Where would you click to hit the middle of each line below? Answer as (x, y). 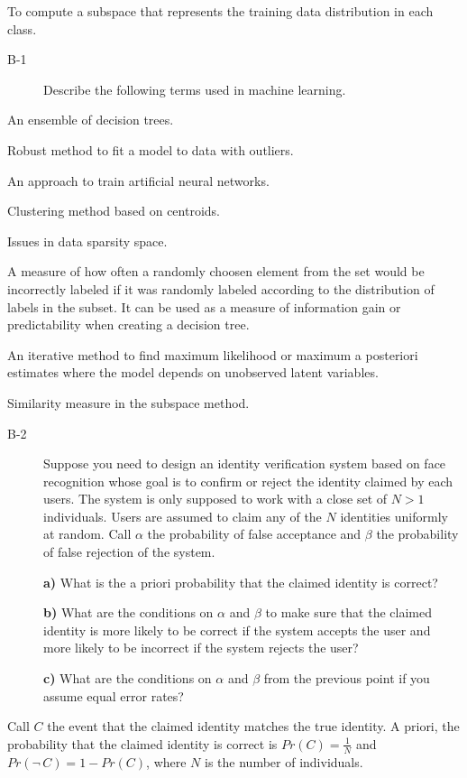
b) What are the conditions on (128, 612)
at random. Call (87, 534)
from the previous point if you (347, 678)
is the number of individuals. (284, 761)
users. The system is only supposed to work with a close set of (215, 499)
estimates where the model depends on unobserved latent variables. (193, 372)
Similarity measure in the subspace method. (128, 402)
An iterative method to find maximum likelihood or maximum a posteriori (213, 354)
